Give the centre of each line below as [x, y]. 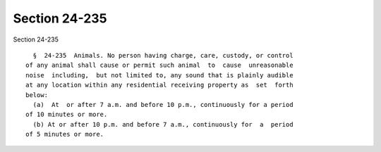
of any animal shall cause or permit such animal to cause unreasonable [159, 65]
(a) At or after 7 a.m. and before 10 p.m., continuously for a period [163, 104]
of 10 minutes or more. [67, 115]
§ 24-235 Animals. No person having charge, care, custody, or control [163, 55]
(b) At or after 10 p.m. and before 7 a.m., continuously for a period [163, 124]
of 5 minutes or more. [65, 134]
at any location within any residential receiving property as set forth [159, 85]
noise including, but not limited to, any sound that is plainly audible [159, 75]
